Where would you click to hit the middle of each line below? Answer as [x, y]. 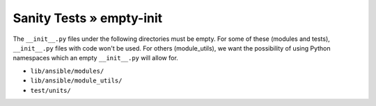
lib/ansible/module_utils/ [76, 81]
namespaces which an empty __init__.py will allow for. [96, 58]
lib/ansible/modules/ [67, 71]
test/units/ [50, 90]
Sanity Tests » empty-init [88, 18]
